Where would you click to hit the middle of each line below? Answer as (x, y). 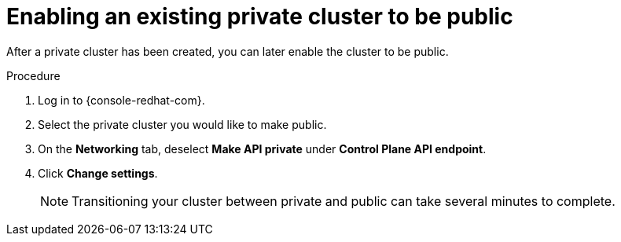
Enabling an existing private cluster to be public (260, 16)
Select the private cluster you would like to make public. (182, 124)
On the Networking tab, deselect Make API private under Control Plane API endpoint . (262, 148)
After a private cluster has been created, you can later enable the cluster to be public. (228, 51)
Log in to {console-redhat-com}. (121, 100)
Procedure (33, 75)
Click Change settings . (98, 173)
